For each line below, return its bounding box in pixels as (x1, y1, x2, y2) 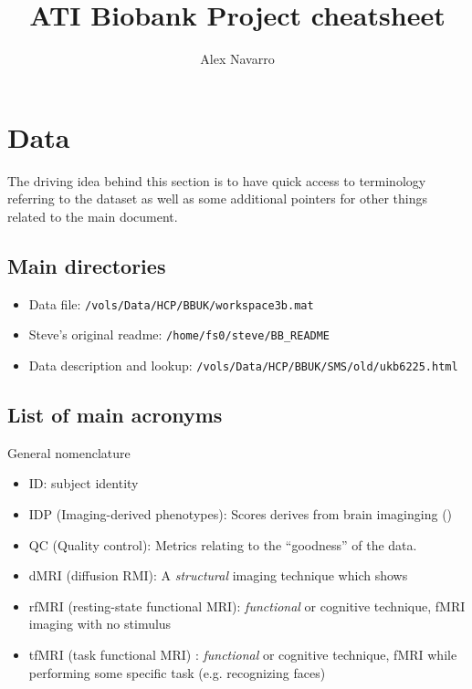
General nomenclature (7, 443, 131, 462)
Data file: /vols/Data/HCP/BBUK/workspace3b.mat (28, 294, 314, 313)
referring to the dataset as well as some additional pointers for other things (7, 189, 427, 208)
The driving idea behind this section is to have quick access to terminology (7, 171, 426, 190)
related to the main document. (7, 206, 178, 225)
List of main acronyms (7, 401, 223, 428)
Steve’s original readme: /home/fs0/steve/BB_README (28, 325, 330, 344)
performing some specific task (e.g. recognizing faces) (28, 663, 326, 682)
